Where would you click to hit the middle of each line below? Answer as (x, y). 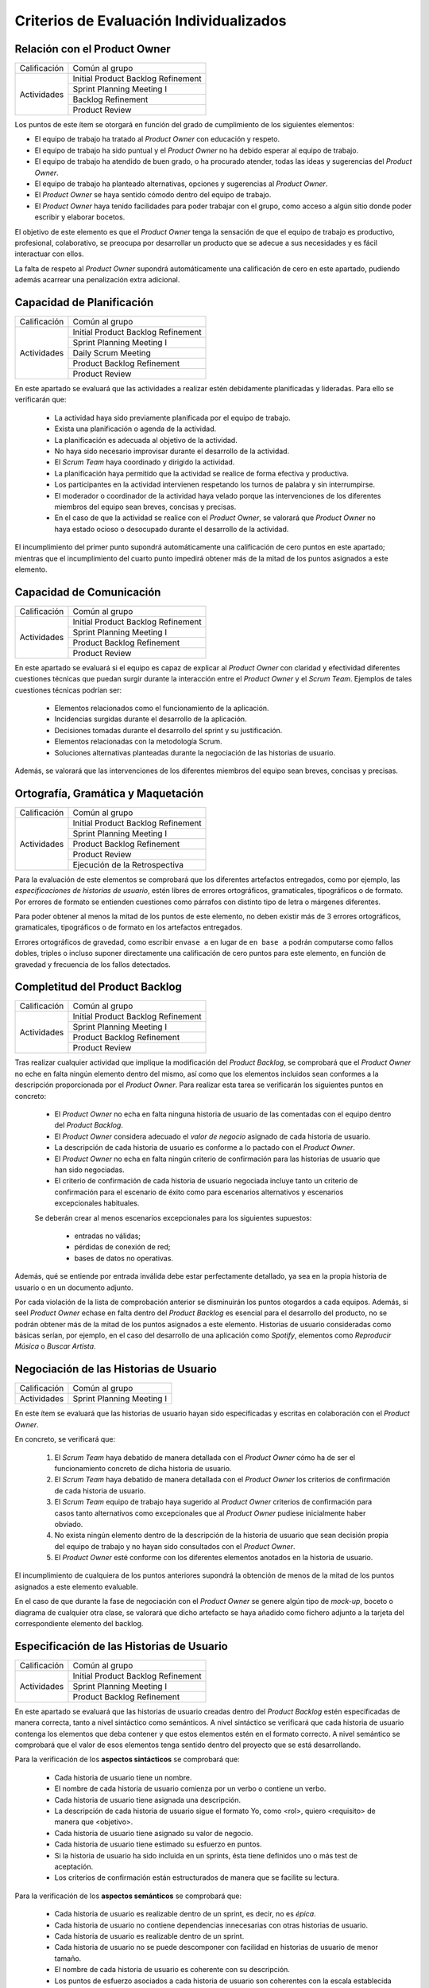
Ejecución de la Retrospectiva (128, 864)
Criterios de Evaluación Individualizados (151, 21)
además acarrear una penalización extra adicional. (97, 280)
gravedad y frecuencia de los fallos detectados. (93, 964)
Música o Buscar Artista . (55, 1346)
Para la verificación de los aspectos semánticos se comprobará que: (128, 1896)
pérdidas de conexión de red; (122, 1247)
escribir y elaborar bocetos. (80, 217)
